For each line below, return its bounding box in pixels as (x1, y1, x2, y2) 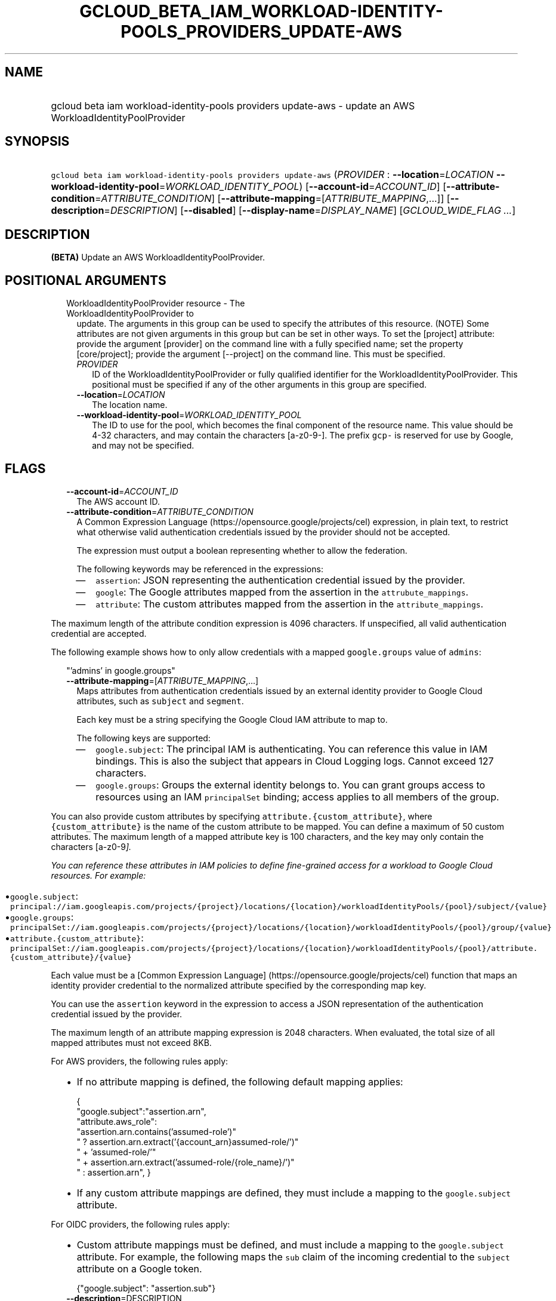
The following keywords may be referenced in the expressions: (76, 563, 323, 574)
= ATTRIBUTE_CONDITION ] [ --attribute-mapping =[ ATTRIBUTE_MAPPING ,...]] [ (94, 192, 450, 205)
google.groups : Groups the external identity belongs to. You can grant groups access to (95, 778, 486, 791)
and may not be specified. (92, 440, 194, 451)
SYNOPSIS (5, 134, 70, 149)
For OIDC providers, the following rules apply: (51, 1219, 230, 1229)
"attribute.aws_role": (76, 1116, 157, 1127)
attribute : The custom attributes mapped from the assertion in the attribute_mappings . (95, 597, 484, 610)
